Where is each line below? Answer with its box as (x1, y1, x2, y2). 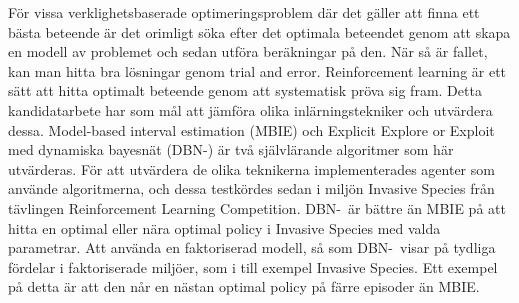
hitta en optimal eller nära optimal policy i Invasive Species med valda (8, 217, 441, 238)
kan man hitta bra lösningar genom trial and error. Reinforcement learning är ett (8, 60, 507, 81)
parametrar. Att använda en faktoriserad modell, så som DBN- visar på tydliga (8, 237, 496, 258)
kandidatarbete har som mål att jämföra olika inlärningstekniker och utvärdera (8, 99, 493, 120)
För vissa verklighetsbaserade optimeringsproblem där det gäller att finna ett (8, 2, 480, 22)
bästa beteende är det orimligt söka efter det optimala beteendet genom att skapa (8, 21, 511, 42)
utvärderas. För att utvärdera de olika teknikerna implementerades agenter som (8, 158, 495, 179)
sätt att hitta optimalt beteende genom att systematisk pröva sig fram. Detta (8, 80, 482, 101)
